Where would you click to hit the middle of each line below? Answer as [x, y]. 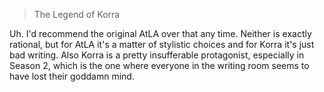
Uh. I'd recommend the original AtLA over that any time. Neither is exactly [160, 33]
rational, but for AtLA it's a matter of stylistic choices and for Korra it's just [162, 44]
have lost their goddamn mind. [72, 76]
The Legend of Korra [77, 14]
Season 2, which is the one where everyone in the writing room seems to [159, 65]
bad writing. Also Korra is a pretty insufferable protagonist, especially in [157, 55]
